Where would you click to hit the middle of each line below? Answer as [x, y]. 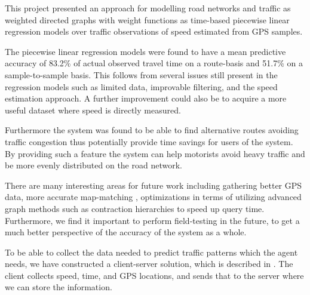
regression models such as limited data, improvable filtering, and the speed [141, 86]
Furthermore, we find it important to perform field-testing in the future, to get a [152, 220]
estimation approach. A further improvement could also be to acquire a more [146, 98]
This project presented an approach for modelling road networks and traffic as [148, 8]
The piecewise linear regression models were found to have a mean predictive [145, 51]
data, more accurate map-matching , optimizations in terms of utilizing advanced [153, 197]
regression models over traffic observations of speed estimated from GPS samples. [154, 31]
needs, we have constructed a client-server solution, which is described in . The [149, 264]
